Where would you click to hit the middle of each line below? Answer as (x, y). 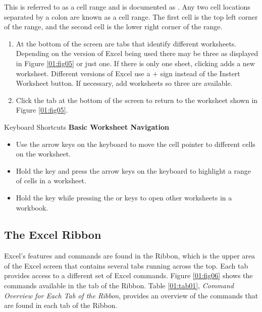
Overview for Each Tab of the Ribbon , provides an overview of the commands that (131, 295)
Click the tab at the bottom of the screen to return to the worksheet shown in (137, 100)
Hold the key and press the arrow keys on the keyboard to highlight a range (133, 170)
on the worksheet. (43, 154)
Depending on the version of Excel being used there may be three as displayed (137, 53)
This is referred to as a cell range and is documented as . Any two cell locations (127, 7)
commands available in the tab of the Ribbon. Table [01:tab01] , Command (119, 285)
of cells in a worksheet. (51, 180)
